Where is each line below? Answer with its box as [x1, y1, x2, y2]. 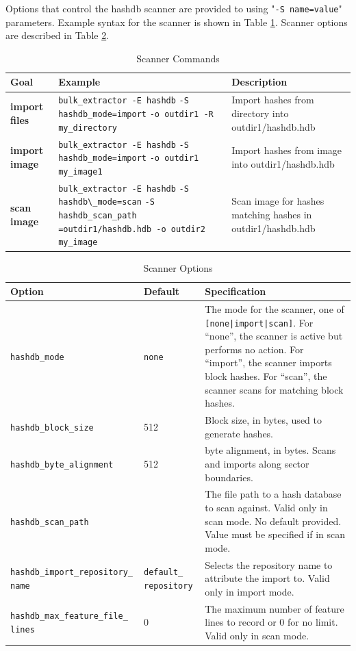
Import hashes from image [231, 143, 342, 157]
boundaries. [205, 470, 253, 484]
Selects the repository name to [205, 557, 333, 572]
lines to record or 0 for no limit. [205, 615, 338, 629]
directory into [231, 105, 289, 120]
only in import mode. [205, 584, 294, 598]
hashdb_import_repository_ [10, 567, 133, 578]
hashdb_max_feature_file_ [10, 611, 128, 622]
